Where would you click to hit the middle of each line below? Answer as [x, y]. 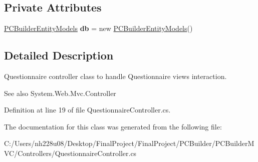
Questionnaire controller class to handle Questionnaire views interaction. [115, 76]
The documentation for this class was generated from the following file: [113, 126]
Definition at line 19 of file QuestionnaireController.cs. [87, 110]
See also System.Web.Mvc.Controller [60, 93]
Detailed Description [59, 55]
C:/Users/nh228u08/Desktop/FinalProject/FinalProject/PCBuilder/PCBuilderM [129, 143]
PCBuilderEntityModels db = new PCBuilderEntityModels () [98, 28]
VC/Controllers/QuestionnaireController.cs [70, 153]
